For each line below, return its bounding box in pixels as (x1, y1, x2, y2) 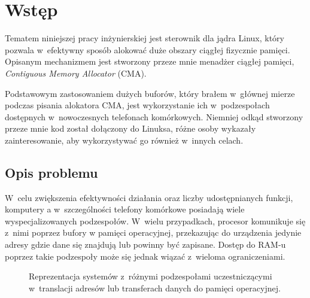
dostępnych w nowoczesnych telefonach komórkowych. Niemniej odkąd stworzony (5, 110, 303, 123)
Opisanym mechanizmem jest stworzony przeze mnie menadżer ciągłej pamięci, (5, 55, 294, 68)
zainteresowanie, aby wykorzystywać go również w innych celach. (5, 133, 244, 146)
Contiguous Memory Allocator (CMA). (5, 66, 147, 79)
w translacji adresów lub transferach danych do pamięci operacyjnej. (29, 281, 281, 294)
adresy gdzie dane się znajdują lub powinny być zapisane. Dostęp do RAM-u (5, 238, 286, 251)
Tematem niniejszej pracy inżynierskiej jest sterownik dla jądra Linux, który (5, 32, 284, 44)
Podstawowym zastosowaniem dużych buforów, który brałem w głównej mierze (5, 87, 295, 99)
